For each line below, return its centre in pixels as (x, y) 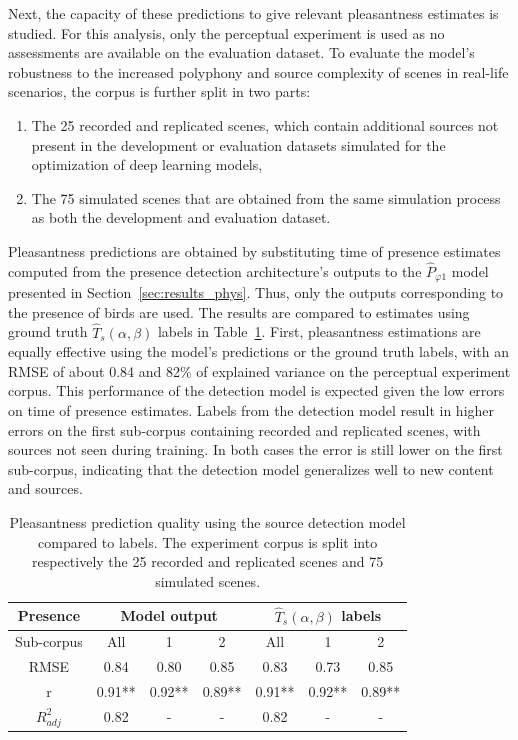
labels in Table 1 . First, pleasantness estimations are (319, 331)
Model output (169, 615)
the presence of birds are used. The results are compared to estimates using (239, 311)
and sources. (45, 488)
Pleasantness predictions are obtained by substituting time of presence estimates (254, 250)
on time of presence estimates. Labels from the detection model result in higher (251, 409)
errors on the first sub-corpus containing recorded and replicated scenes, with (244, 429)
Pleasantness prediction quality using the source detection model (207, 521)
